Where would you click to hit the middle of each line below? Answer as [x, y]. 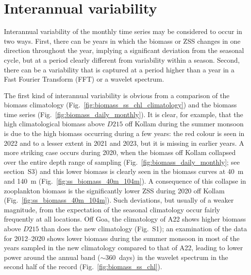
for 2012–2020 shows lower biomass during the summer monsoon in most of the [122, 238]
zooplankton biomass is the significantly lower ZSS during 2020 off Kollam [114, 190]
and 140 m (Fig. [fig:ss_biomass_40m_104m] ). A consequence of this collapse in [125, 181]
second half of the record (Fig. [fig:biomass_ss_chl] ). [83, 266]
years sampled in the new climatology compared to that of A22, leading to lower [124, 248]
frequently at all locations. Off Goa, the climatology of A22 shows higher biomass [125, 219]
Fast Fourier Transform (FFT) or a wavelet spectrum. [84, 79]
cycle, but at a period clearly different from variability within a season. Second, [122, 60]
